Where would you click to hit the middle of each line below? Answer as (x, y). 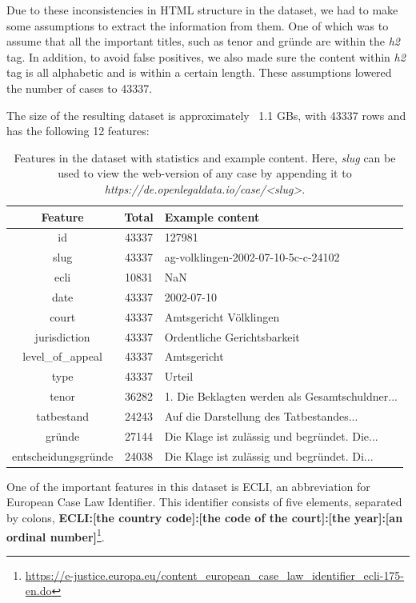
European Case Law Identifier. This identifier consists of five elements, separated (204, 502)
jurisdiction (62, 336)
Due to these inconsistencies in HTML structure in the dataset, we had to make (202, 10)
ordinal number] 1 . (56, 535)
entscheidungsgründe (63, 455)
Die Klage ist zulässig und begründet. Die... (271, 435)
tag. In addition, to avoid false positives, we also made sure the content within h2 (206, 56)
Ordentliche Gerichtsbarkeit (232, 336)
